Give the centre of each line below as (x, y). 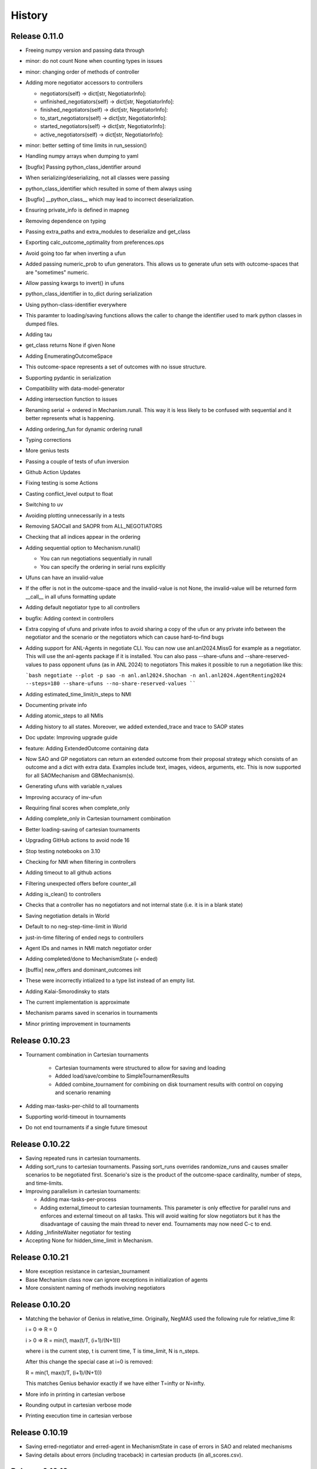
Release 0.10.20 (41, 1304)
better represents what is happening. (70, 418)
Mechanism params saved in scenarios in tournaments (92, 1013)
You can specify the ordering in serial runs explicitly (103, 566)
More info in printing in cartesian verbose (75, 1394)
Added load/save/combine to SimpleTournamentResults (122, 1076)
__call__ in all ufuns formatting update (71, 596)
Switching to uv (44, 505)
